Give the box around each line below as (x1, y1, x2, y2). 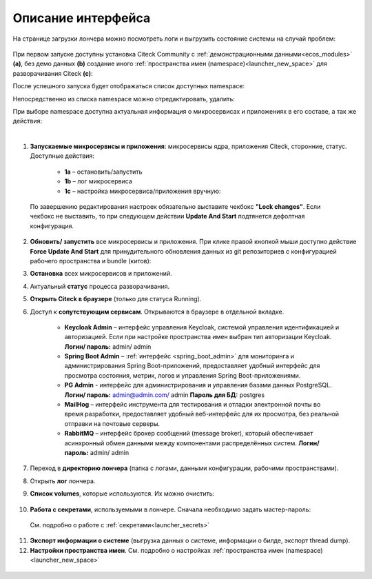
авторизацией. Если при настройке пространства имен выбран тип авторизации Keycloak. (64, 333, 332, 341)
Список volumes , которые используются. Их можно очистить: (30, 489, 215, 498)
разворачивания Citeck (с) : (12, 69, 93, 77)
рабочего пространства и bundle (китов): (30, 256, 152, 265)
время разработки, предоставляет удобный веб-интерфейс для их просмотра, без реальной (64, 410, 340, 418)
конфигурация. (30, 221, 74, 230)
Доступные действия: (30, 152, 94, 160)
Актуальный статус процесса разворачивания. (30, 282, 170, 290)
